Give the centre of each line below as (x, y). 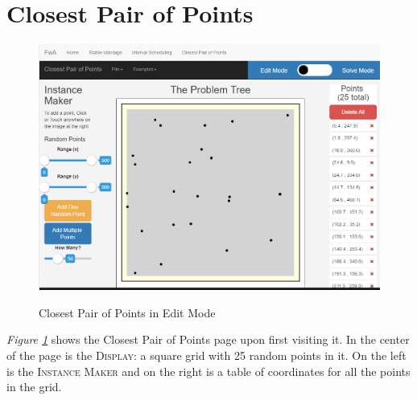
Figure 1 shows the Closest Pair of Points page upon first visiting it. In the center (208, 339)
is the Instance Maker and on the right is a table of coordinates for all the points (208, 371)
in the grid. (34, 387)
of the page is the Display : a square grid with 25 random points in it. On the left (206, 355)
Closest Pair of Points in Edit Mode (127, 312)
